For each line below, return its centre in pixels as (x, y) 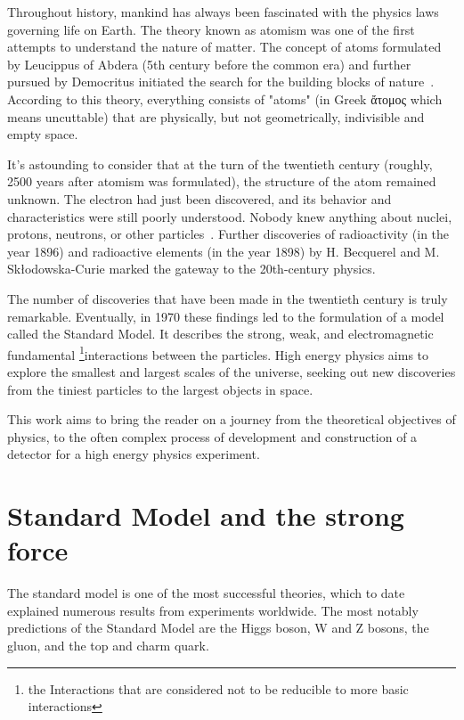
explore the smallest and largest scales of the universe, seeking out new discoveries (232, 371)
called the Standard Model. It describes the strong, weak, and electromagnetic (220, 334)
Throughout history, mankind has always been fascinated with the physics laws (223, 12)
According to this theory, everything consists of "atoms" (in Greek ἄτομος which (225, 98)
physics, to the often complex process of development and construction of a (212, 436)
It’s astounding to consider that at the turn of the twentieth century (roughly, (220, 164)
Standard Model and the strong (206, 515)
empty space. (43, 134)
